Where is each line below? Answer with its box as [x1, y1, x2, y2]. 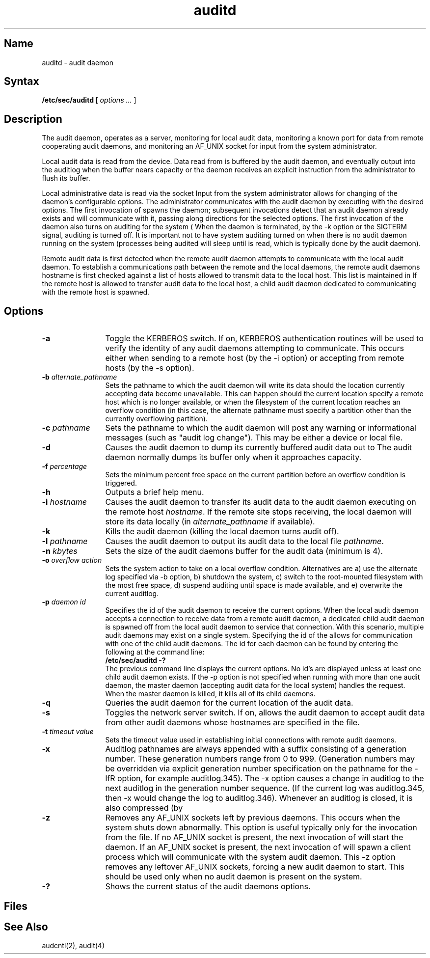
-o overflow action [42, 556, 102, 565]
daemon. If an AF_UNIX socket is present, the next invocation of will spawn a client [105, 842, 411, 852]
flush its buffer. [42, 174, 90, 183]
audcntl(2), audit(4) [42, 941, 105, 950]
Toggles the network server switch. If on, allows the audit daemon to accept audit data [105, 708, 425, 718]
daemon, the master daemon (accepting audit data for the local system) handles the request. [105, 681, 405, 690]
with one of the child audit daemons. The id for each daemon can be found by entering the [105, 639, 398, 648]
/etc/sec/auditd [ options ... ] [42, 96, 136, 105]
